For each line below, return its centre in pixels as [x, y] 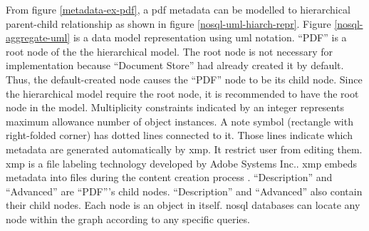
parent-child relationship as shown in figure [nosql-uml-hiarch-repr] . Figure [168, 23]
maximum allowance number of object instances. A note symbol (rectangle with [180, 121]
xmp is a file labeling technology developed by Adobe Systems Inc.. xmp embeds [182, 163]
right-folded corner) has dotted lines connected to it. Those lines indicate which [179, 135]
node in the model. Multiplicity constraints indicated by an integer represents [175, 107]
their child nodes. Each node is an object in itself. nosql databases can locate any [183, 205]
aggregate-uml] [38, 37]
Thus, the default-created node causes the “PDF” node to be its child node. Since [184, 79]
